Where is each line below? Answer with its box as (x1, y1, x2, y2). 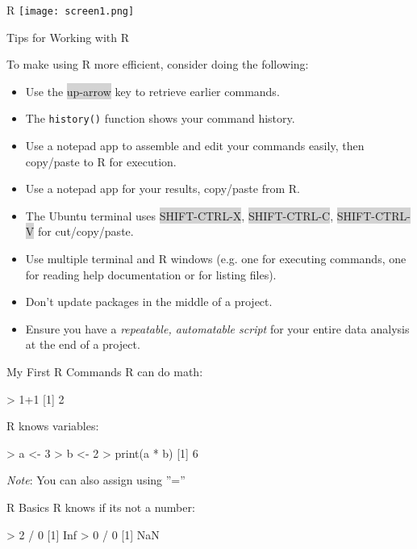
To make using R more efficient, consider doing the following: (6, 56, 309, 73)
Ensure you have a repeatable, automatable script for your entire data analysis (25, 320, 410, 337)
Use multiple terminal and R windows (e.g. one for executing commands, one (25, 250, 407, 267)
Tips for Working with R (6, 28, 130, 45)
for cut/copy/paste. (37, 223, 134, 240)
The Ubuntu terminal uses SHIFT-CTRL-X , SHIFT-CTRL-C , (25, 207, 334, 224)
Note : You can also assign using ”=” (6, 471, 186, 488)
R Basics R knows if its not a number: (6, 499, 195, 515)
